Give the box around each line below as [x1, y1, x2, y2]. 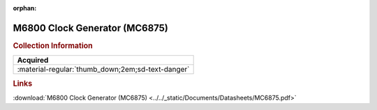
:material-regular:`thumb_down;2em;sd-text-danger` [17, 65, 190, 74]
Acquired [17, 56, 49, 65]
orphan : [13, 4, 37, 12]
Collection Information [13, 40, 94, 50]
